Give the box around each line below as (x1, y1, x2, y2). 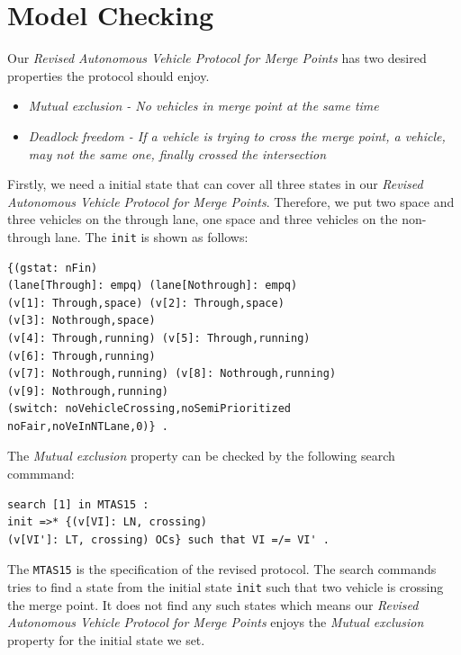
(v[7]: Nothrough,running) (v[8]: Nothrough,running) (7, 367, 337, 381)
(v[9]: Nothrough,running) (7, 384, 168, 398)
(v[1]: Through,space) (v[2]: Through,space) (7, 296, 285, 310)
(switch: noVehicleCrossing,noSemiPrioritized (7, 402, 291, 416)
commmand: (7, 464, 75, 483)
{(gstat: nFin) (7, 261, 98, 274)
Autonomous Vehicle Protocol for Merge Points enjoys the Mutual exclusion (7, 613, 424, 632)
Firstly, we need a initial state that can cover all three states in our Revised (7, 175, 423, 193)
